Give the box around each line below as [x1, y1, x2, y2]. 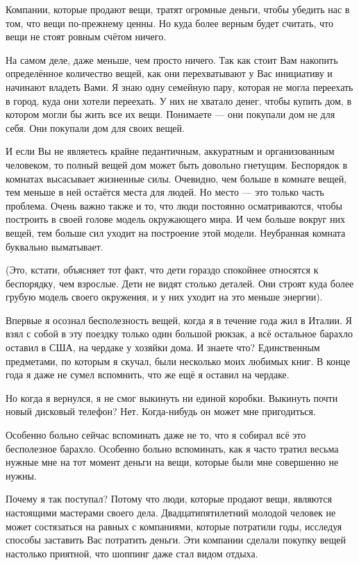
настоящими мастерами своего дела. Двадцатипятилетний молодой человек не [6, 505, 336, 519]
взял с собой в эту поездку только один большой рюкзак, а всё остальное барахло [6, 326, 353, 341]
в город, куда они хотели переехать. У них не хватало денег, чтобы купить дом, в [6, 93, 352, 108]
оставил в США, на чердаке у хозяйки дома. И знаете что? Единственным [6, 340, 320, 355]
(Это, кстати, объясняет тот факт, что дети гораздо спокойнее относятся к [6, 262, 319, 277]
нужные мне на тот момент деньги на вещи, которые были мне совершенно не [6, 455, 339, 469]
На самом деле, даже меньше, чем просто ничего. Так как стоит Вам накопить [6, 52, 338, 67]
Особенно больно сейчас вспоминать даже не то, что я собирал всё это [6, 428, 306, 442]
